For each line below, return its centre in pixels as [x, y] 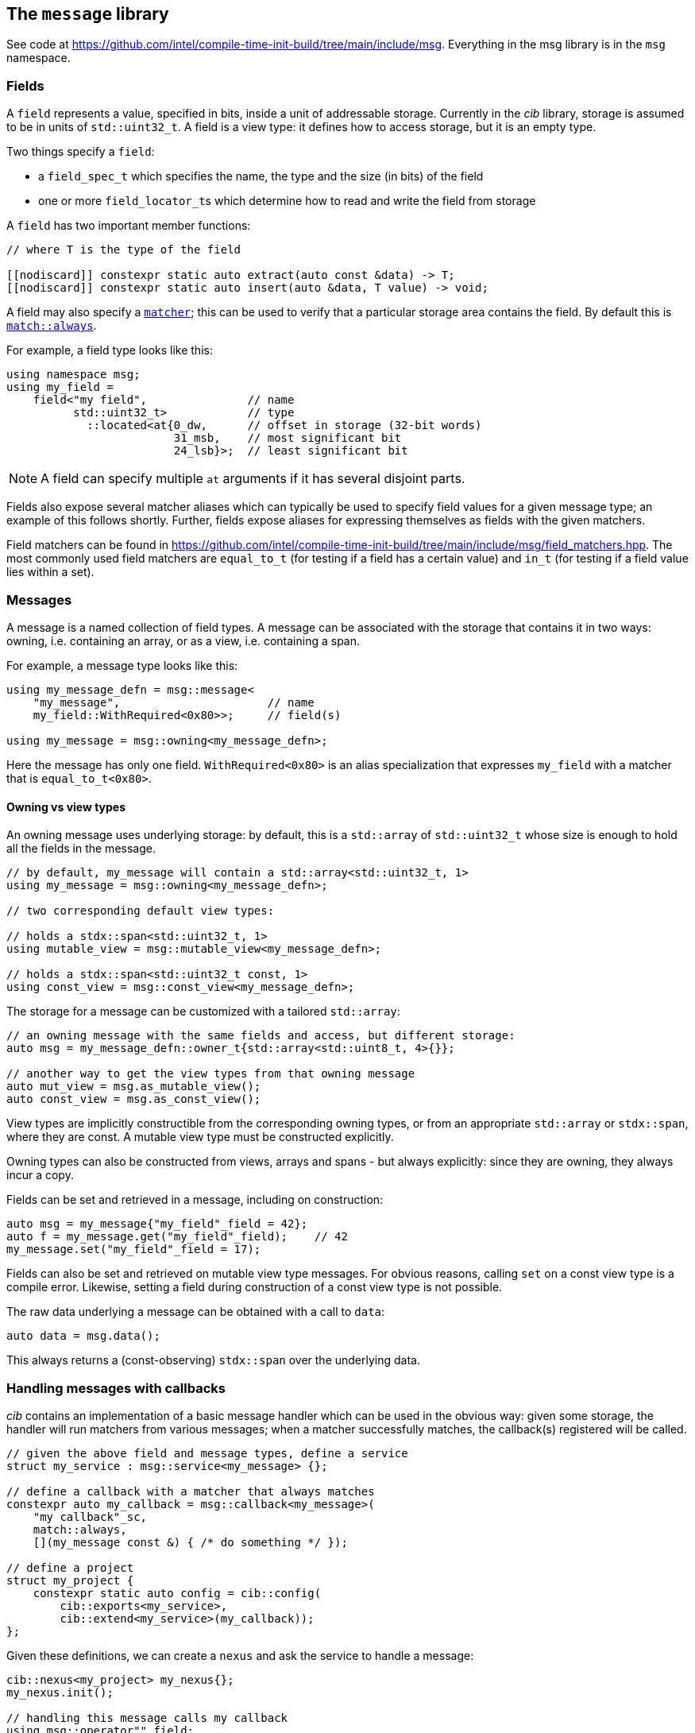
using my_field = [60, 387]
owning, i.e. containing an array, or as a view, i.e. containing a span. [183, 640]
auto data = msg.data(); [83, 1336]
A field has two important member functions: [129, 226]
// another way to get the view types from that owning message [211, 1074]
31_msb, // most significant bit [288, 438]
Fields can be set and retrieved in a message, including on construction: [195, 1200]
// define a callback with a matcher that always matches [191, 1491]
